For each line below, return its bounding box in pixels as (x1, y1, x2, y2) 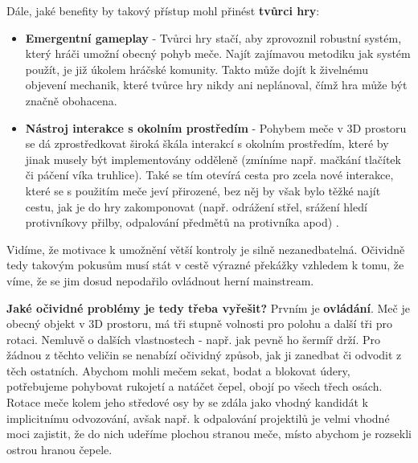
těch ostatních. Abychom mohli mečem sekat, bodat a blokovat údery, (6, 362, 350, 379)
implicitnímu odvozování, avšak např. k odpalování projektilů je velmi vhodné (6, 409, 390, 426)
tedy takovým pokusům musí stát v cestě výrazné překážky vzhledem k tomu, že (6, 256, 404, 273)
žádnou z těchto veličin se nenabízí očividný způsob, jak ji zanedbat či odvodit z (6, 346, 402, 363)
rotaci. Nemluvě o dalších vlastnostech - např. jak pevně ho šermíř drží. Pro (6, 330, 381, 347)
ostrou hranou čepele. (6, 440, 113, 457)
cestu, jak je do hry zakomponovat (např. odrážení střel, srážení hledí (25, 198, 367, 215)
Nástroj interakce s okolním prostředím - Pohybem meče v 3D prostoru (25, 119, 407, 136)
